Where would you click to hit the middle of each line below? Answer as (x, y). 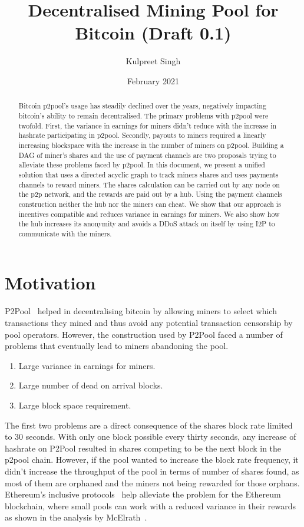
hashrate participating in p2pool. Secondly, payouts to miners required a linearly (142, 135)
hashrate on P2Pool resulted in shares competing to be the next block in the (143, 448)
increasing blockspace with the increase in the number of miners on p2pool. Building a (151, 145)
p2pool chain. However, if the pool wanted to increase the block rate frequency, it (152, 460)
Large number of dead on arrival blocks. (91, 385)
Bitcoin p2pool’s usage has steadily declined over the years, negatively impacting (142, 106)
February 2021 (153, 80)
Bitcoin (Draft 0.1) (153, 33)
